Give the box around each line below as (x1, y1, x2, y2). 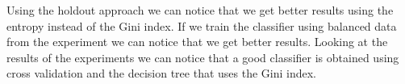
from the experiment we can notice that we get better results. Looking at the (6, 33, 388, 50)
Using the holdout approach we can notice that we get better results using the (6, 2, 394, 18)
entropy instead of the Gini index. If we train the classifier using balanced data (6, 17, 397, 34)
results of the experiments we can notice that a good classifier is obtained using (6, 48, 399, 65)
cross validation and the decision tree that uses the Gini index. (6, 65, 317, 82)
